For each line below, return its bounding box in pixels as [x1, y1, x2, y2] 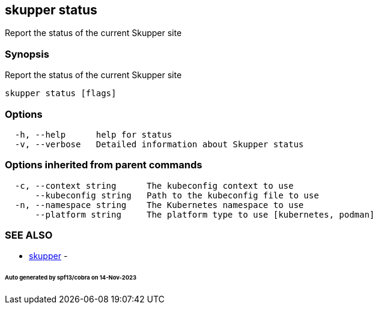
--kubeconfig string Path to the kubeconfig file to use [35, 190, 319, 200]
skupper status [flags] [5, 88, 117, 99]
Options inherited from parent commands [5, 159, 203, 171]
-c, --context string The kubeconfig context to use [14, 180, 294, 191]
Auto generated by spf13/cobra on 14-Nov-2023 [5, 274, 136, 281]
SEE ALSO [5, 229, 53, 242]
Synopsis [5, 47, 49, 60]
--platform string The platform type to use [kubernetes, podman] [35, 209, 375, 219]
